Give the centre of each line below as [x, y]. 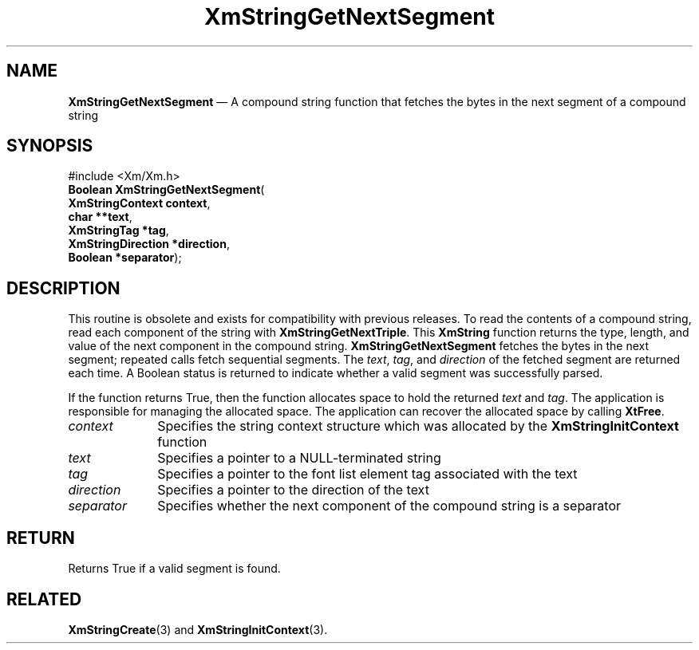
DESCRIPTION [63, 288]
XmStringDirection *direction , [149, 244]
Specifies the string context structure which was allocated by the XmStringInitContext [418, 426]
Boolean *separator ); [125, 258]
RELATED [44, 599]
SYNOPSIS [50, 146]
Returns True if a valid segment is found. [174, 569]
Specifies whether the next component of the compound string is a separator [389, 506]
